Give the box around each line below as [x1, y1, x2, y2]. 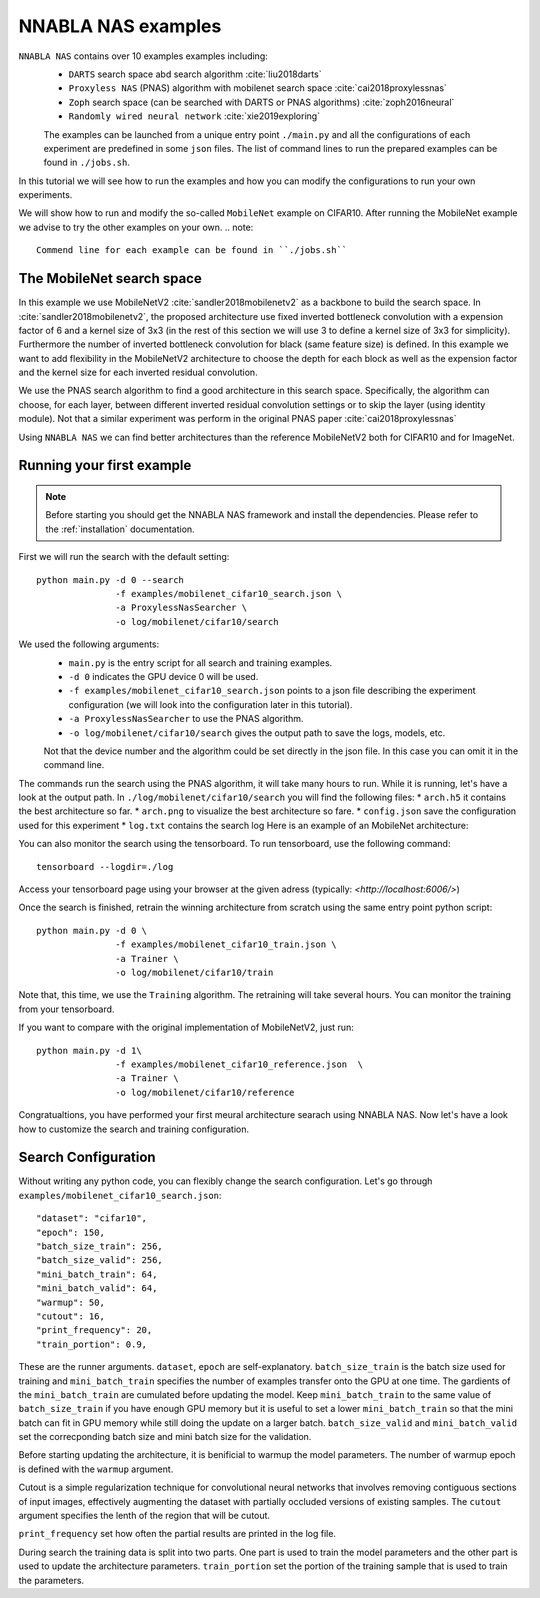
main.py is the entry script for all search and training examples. [68, 656, 333, 669]
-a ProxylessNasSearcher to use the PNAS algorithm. [68, 713, 304, 725]
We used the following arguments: [18, 638, 160, 650]
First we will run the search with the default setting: [18, 551, 230, 563]
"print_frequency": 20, [36, 1325, 153, 1336]
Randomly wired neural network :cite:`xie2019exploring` [68, 110, 320, 122]
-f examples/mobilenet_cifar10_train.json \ [115, 939, 337, 950]
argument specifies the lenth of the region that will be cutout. [18, 1510, 270, 1522]
